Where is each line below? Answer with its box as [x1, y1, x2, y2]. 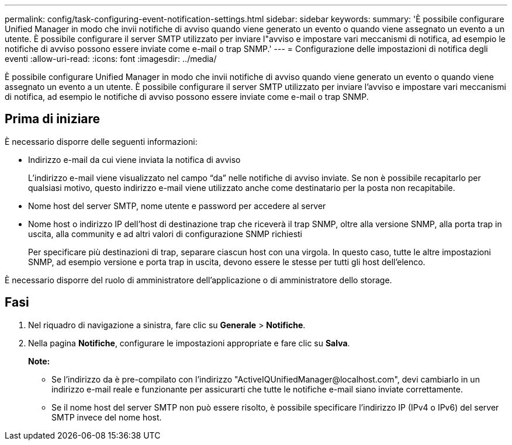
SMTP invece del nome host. [51, 412, 162, 422]
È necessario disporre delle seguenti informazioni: [5, 136, 198, 147]
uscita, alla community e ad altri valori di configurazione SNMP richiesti [28, 228, 302, 239]
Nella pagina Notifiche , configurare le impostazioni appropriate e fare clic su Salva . [28, 338, 350, 348]
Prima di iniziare [5, 112, 101, 127]
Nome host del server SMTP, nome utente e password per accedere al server [28, 200, 326, 211]
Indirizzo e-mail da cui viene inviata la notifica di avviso [28, 154, 241, 165]
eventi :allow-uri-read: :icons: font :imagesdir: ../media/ [5, 54, 217, 64]
